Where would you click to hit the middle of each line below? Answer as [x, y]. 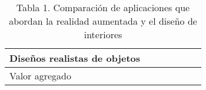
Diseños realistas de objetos [75, 58]
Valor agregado [40, 76]
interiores [103, 34]
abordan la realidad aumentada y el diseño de [103, 21]
